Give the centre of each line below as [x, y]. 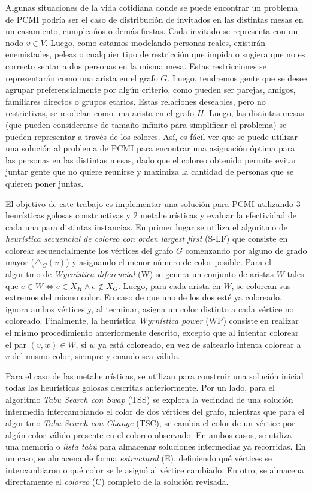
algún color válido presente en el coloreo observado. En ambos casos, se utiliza [149, 434]
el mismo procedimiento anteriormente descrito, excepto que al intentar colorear [152, 332]
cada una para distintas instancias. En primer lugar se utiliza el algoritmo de [146, 227]
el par [16, 344]
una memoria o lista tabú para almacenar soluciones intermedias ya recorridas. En [156, 446]
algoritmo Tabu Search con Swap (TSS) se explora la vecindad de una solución [149, 399]
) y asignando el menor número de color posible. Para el [169, 262]
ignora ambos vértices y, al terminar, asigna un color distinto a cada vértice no [150, 309]
